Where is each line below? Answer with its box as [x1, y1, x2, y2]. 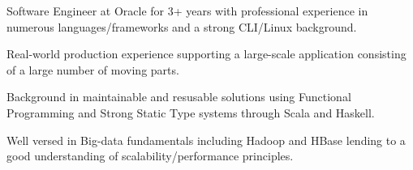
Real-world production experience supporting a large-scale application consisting [6, 45, 407, 62]
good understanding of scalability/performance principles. [6, 147, 294, 164]
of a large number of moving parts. [6, 61, 179, 78]
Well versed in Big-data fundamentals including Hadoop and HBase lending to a [6, 131, 406, 148]
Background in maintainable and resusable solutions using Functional [6, 88, 351, 105]
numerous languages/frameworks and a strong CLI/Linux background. [6, 18, 357, 35]
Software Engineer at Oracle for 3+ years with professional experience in [6, 2, 368, 19]
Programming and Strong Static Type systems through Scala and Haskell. [6, 104, 375, 121]
